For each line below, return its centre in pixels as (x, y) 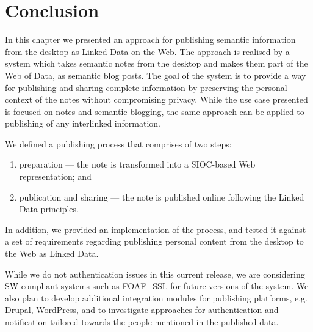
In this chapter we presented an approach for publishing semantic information (150, 39)
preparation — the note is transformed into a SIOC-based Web (137, 164)
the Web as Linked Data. (52, 253)
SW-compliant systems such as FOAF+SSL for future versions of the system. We (157, 286)
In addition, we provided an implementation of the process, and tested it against (156, 229)
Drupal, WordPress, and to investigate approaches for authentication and (142, 310)
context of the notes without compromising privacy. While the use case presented (156, 99)
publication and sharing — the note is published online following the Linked (162, 197)
